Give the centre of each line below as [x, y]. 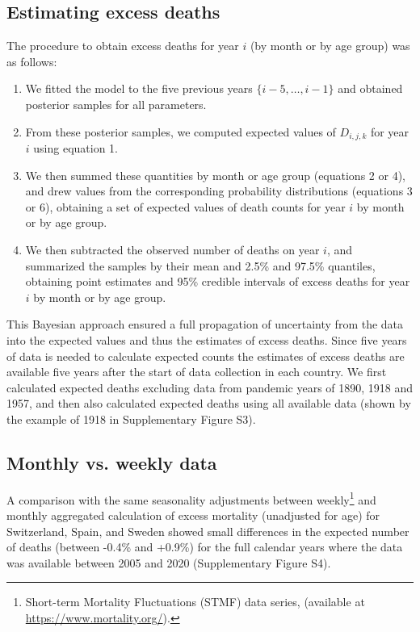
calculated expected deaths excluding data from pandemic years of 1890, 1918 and [210, 387]
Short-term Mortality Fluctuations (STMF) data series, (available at [195, 602]
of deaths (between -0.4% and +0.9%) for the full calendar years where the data [205, 547]
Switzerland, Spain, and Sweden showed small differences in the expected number [208, 531]
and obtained [370, 88]
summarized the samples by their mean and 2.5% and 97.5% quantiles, [200, 265]
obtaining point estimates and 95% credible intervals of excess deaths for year [218, 281]
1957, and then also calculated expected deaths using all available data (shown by [209, 403]
